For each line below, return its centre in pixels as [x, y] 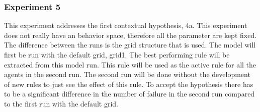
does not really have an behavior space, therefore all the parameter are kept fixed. [131, 35]
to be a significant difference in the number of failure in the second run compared [129, 94]
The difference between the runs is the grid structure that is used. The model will [130, 45]
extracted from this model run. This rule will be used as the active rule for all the [130, 64]
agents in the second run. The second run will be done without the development [127, 74]
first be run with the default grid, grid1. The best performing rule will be [117, 54]
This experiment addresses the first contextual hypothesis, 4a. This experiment [126, 25]
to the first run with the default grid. [61, 103]
